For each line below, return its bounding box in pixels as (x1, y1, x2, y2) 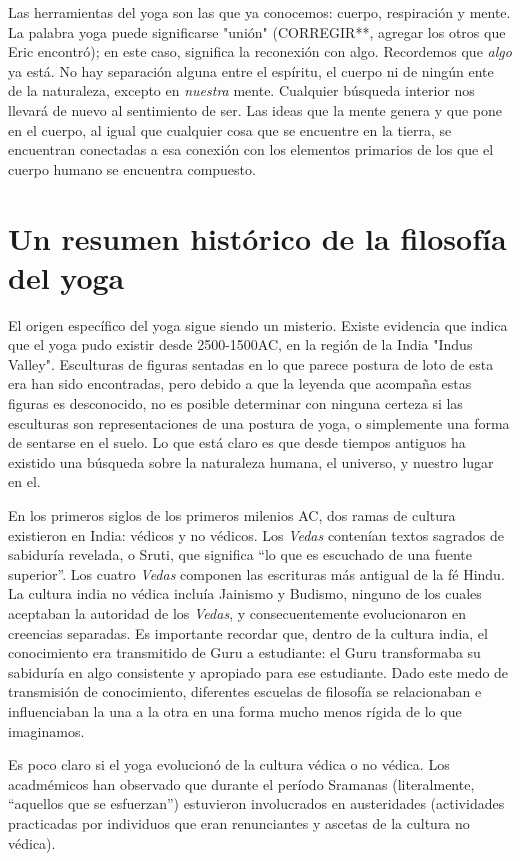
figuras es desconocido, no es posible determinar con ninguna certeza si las (8, 393, 463, 414)
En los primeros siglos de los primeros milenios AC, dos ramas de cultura (8, 505, 456, 525)
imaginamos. (8, 720, 85, 741)
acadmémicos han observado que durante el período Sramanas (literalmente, (8, 773, 475, 794)
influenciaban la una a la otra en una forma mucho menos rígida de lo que (8, 700, 462, 721)
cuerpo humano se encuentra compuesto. (8, 158, 256, 179)
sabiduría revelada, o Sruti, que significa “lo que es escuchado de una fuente (8, 544, 472, 565)
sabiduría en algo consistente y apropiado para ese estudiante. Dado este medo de (8, 661, 509, 682)
